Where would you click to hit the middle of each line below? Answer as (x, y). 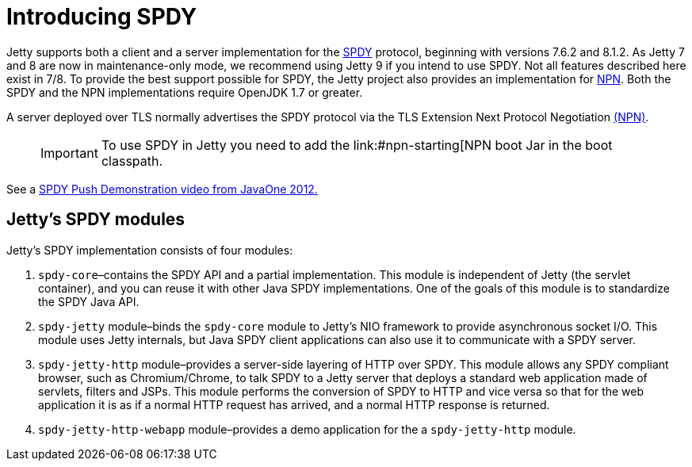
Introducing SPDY (102, 17)
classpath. (132, 161)
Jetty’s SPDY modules (96, 220)
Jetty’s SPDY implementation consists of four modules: (150, 250)
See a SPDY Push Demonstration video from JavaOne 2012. (162, 189)
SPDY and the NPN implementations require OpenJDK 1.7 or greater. (185, 92)
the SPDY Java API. (89, 301)
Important (69, 153)
